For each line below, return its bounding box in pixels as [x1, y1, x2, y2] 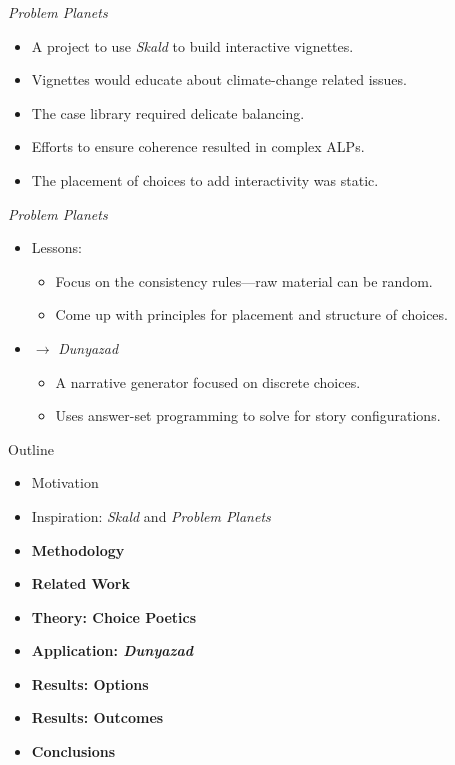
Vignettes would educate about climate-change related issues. [31, 69, 407, 90]
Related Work [31, 573, 130, 594]
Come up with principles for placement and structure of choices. [55, 304, 448, 325]
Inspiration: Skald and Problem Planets [31, 505, 271, 526]
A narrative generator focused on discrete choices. [55, 371, 361, 392]
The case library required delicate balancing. [31, 102, 305, 123]
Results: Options [31, 673, 149, 694]
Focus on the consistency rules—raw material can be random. [55, 270, 433, 291]
